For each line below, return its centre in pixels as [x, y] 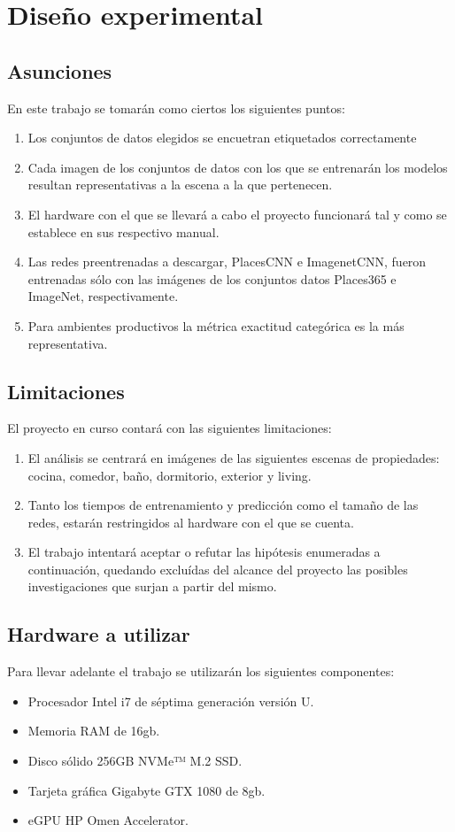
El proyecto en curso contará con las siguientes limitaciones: [170, 428]
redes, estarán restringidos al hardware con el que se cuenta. [191, 522]
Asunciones [60, 70]
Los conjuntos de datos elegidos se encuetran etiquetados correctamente [222, 138]
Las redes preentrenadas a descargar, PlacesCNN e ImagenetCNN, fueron [227, 262]
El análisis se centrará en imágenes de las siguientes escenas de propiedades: [234, 457]
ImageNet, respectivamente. [103, 296]
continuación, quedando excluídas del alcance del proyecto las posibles [218, 569]
